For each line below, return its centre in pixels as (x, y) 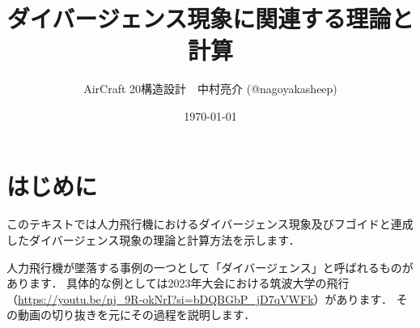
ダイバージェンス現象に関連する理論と (210, 18)
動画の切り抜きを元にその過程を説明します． (136, 315)
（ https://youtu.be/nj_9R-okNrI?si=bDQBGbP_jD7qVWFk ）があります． (199, 298)
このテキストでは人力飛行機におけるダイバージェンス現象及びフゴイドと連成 (210, 224)
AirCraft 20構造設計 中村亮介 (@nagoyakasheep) (210, 89)
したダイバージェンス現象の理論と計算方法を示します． (153, 240)
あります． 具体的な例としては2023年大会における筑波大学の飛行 (178, 283)
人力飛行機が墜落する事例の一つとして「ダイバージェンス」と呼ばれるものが (210, 267)
